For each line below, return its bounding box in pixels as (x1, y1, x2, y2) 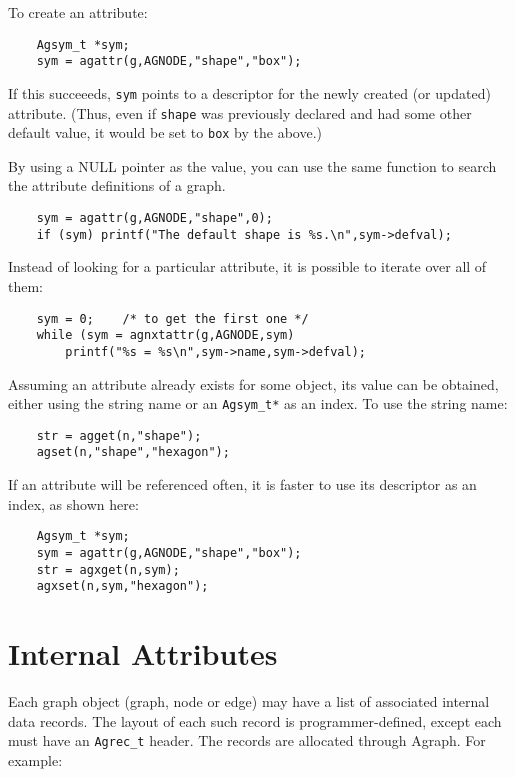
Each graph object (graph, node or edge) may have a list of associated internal (8, 691, 490, 712)
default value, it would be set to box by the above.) (8, 122, 323, 143)
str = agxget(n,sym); (36, 562, 180, 577)
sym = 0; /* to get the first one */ (36, 311, 309, 326)
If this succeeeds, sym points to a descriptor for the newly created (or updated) (8, 82, 491, 103)
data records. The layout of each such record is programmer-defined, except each (8, 710, 502, 731)
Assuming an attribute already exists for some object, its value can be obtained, (8, 373, 499, 394)
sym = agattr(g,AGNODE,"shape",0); (36, 211, 273, 226)
